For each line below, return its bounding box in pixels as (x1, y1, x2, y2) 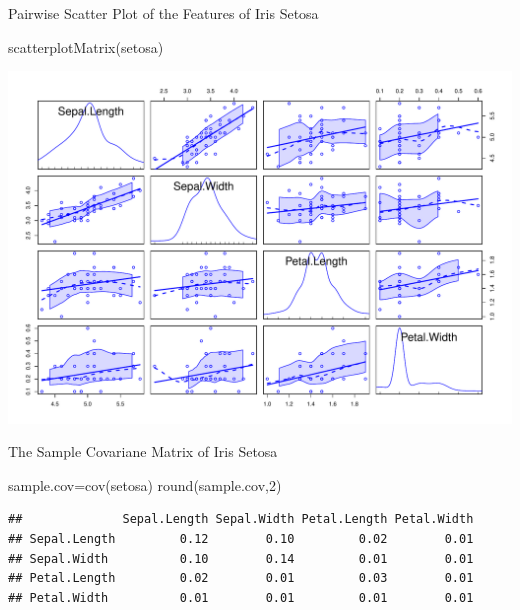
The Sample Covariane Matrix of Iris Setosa (8, 441, 278, 462)
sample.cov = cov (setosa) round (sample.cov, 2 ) (8, 474, 282, 495)
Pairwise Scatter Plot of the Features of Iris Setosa (8, 3, 319, 23)
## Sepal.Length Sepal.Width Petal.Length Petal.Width (8, 512, 474, 527)
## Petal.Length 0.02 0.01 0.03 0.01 (8, 571, 474, 586)
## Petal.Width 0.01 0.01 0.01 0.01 (8, 590, 474, 605)
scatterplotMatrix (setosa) (8, 36, 164, 57)
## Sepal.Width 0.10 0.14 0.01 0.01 (8, 551, 474, 566)
